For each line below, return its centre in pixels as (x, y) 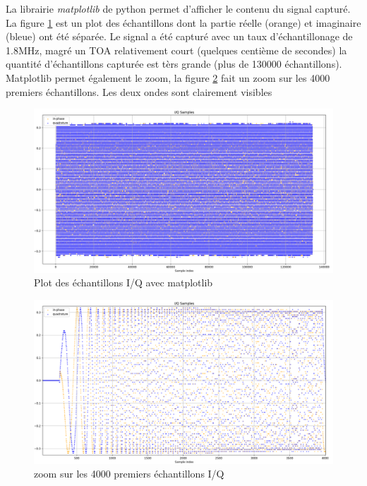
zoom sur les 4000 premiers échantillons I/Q (129, 474)
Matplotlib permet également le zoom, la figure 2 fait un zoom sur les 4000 (168, 77)
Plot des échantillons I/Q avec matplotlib (124, 283)
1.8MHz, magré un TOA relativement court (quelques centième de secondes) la (176, 50)
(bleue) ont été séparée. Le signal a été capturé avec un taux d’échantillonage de (179, 36)
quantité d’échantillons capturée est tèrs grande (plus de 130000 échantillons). (174, 64)
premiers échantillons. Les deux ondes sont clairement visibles (139, 91)
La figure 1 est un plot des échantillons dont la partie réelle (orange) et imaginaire (183, 22)
